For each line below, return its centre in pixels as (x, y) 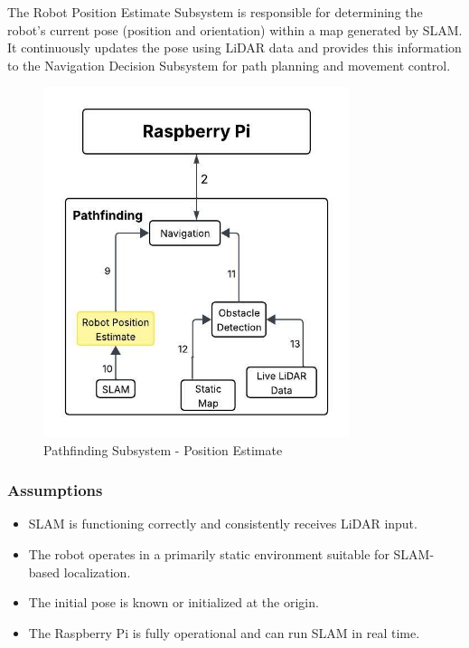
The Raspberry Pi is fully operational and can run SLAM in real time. (224, 632)
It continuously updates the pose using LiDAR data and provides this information (234, 48)
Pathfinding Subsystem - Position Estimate (163, 449)
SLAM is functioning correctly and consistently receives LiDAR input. (223, 524)
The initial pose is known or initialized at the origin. (174, 602)
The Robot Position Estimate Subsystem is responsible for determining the (215, 12)
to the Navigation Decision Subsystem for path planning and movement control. (229, 65)
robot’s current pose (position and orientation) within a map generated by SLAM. (235, 29)
